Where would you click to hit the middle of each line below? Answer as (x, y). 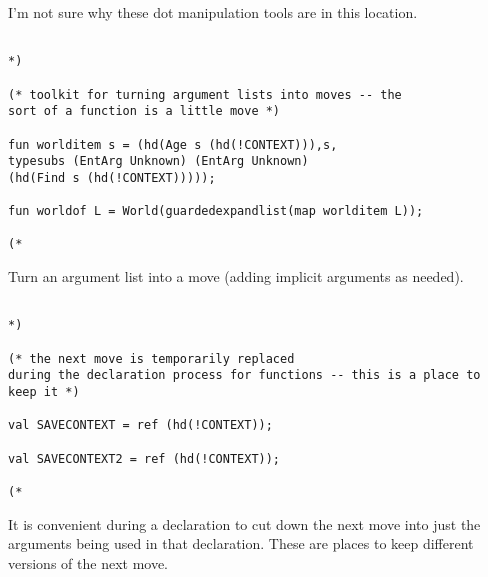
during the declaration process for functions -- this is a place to (244, 375)
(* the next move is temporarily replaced (151, 358)
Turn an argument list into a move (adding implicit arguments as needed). (236, 276)
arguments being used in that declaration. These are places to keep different (241, 543)
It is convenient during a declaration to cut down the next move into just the (244, 523)
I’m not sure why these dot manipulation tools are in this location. (213, 12)
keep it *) (44, 392)
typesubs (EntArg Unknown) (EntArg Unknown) (158, 161)
